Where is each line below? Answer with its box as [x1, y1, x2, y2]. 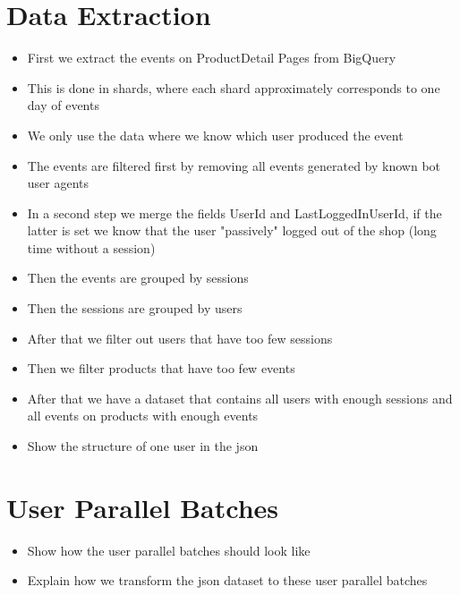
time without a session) [27, 238, 156, 257]
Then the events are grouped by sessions [27, 268, 249, 287]
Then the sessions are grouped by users [27, 299, 243, 318]
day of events [27, 96, 99, 115]
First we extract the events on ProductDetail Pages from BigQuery [27, 48, 396, 67]
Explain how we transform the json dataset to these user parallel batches [27, 571, 428, 590]
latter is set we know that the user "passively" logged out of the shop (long [27, 221, 437, 240]
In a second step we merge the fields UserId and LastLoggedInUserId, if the [27, 203, 442, 222]
